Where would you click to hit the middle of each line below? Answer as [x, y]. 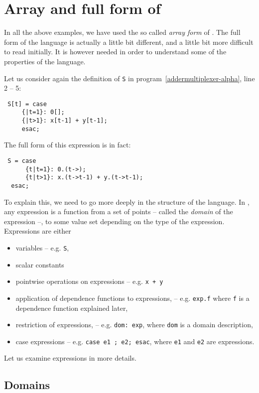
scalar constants [40, 264]
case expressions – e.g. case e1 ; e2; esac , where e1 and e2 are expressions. [135, 341]
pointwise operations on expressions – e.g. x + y [89, 281]
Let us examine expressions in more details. [70, 358]
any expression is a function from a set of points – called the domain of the [119, 211]
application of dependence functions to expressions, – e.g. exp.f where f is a [132, 298]
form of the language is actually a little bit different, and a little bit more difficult [129, 42]
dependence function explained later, [72, 308]
